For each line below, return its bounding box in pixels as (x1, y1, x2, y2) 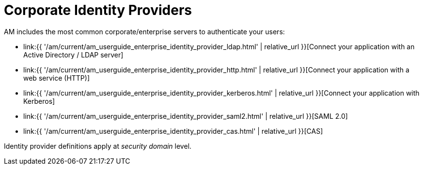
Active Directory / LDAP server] (23, 50, 124, 59)
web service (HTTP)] (23, 73, 90, 82)
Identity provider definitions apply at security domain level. (4, 141, 192, 150)
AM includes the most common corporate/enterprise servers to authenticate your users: (4, 27, 285, 36)
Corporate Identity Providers (4, 2, 192, 18)
